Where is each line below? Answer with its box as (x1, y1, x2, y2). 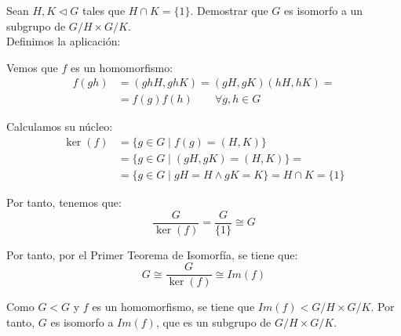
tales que (82, 2, 126, 18)
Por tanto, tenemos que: (6, 194, 122, 211)
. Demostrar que (190, 2, 268, 18)
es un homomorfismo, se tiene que (92, 298, 255, 315)
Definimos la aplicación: (6, 33, 121, 49)
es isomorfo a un (284, 2, 363, 18)
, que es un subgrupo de (155, 314, 272, 331)
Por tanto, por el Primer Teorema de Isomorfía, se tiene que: (6, 246, 298, 262)
